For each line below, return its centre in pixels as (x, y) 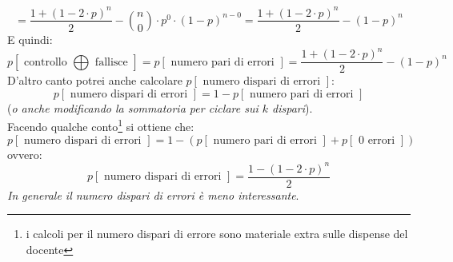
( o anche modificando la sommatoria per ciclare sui (133, 107)
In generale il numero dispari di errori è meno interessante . (153, 195)
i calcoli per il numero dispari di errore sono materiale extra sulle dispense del (217, 234)
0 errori (377, 140)
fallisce (111, 62)
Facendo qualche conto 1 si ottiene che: (101, 125)
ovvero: (25, 154)
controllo (46, 62)
